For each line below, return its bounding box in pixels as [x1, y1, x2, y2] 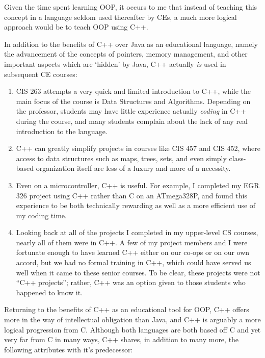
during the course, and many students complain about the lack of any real [16, 115, 248, 126]
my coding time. [16, 210, 67, 220]
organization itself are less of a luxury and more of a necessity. [36, 163, 231, 173]
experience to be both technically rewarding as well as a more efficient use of [16, 200, 256, 211]
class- [229, 152, 246, 163]
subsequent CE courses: [4, 68, 77, 79]
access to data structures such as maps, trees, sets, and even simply [16, 152, 227, 163]
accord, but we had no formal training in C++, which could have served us [16, 257, 251, 268]
